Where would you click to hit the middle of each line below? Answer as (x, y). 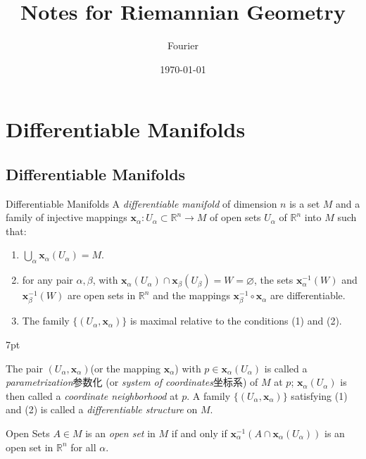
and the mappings (191, 295)
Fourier (183, 45)
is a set (305, 203)
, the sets (273, 280)
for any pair (48, 280)
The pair (24, 368)
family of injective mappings (67, 217)
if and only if (199, 433)
